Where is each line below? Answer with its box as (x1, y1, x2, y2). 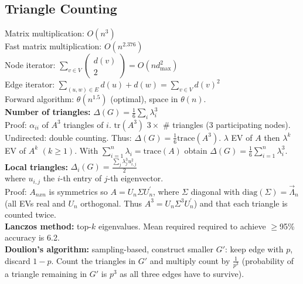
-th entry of (60, 172, 102, 184)
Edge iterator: (5, 78, 55, 90)
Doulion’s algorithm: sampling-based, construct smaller (5, 242, 213, 255)
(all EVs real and (5, 197, 66, 209)
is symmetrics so (49, 185, 108, 197)
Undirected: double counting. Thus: (5, 131, 132, 143)
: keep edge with (225, 242, 284, 255)
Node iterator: (5, 59, 56, 71)
